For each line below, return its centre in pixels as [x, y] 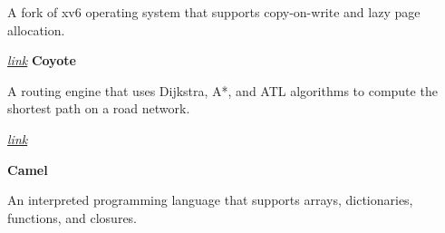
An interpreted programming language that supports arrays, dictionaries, [210, 200]
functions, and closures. [73, 217]
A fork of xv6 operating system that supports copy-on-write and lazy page [214, 12]
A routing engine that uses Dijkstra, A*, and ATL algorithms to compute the [222, 90]
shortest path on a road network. [99, 108]
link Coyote [42, 60]
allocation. [36, 29]
